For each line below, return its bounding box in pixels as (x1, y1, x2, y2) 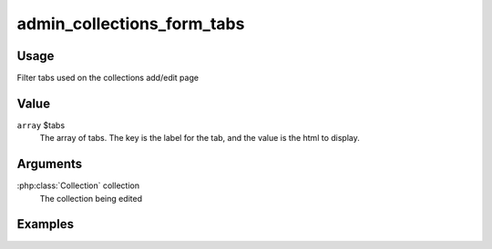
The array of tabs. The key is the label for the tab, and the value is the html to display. (39, 133, 360, 144)
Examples (16, 216, 75, 232)
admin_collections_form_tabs (16, 14, 245, 34)
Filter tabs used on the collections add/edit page (16, 73, 200, 84)
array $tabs (16, 119, 66, 131)
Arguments (16, 156, 83, 172)
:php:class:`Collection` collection (16, 180, 140, 191)
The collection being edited (39, 193, 143, 204)
